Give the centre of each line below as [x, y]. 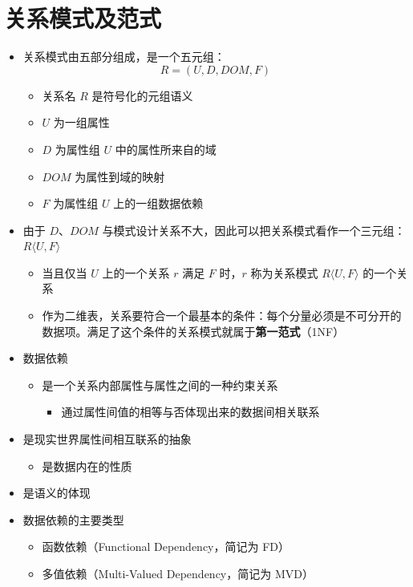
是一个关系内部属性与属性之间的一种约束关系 [160, 385]
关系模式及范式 [83, 18]
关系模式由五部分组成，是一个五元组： [124, 57]
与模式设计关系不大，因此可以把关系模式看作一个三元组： [254, 230]
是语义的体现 [57, 493]
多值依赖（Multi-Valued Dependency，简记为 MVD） [178, 573]
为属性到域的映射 [120, 176]
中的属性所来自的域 [166, 149]
